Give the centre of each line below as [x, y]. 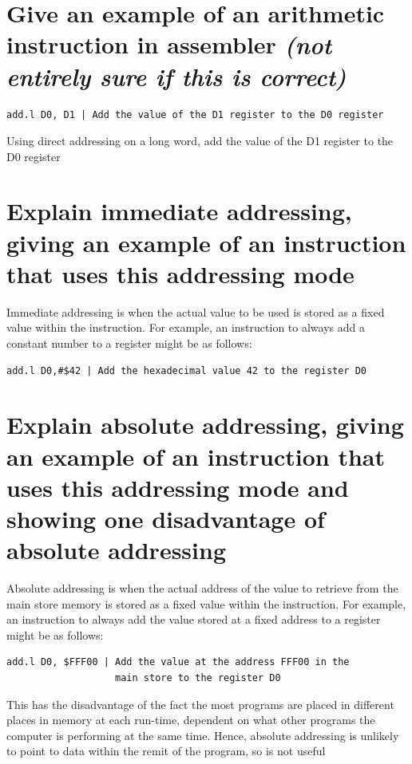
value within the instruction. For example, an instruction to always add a [186, 327]
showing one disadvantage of [166, 518]
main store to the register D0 [198, 678]
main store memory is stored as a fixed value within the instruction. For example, [206, 603]
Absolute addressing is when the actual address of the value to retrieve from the [202, 588]
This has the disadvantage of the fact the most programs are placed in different [200, 704]
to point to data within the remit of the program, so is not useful [166, 751]
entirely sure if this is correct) [176, 76]
